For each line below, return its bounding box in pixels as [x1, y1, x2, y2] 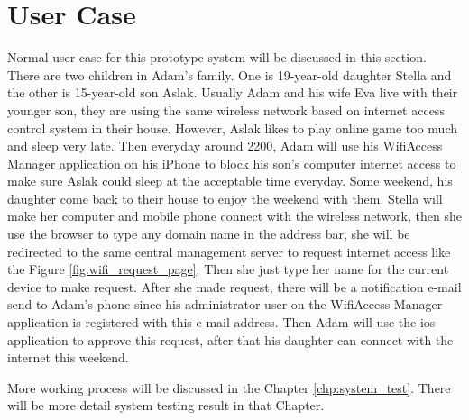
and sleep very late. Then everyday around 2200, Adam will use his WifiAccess [7, 136, 443, 155]
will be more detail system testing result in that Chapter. [7, 396, 325, 415]
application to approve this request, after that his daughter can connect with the [7, 330, 454, 349]
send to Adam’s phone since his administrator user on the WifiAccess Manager [7, 295, 443, 314]
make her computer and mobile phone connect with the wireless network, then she [7, 206, 462, 225]
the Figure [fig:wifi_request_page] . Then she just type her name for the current [7, 260, 449, 278]
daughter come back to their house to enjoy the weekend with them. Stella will [7, 188, 443, 207]
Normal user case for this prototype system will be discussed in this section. [7, 48, 427, 67]
